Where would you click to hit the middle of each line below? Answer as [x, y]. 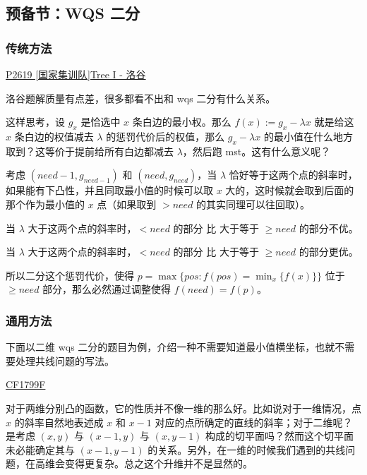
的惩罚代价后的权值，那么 [166, 136]
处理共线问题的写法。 [65, 360]
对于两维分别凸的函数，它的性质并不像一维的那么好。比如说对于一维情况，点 [183, 408]
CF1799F [26, 384]
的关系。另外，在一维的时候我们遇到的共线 [247, 449]
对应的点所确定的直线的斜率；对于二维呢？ [254, 422]
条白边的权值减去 [54, 136]
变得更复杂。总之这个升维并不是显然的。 [158, 463]
